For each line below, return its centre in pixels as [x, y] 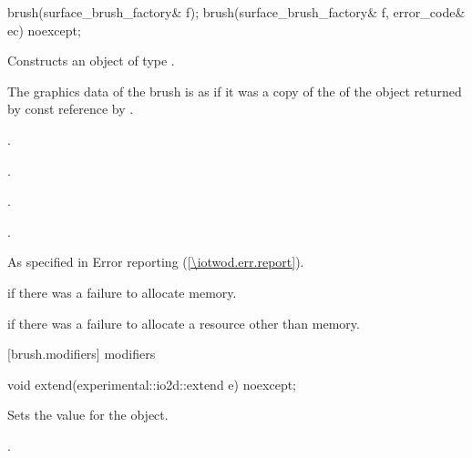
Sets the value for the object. [88, 415]
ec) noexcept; [44, 30]
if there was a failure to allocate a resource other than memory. [184, 323]
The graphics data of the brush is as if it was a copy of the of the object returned [235, 91]
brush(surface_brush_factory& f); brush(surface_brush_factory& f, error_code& [236, 12]
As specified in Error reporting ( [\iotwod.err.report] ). [156, 262]
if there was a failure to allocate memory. [122, 292]
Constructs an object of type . [91, 61]
